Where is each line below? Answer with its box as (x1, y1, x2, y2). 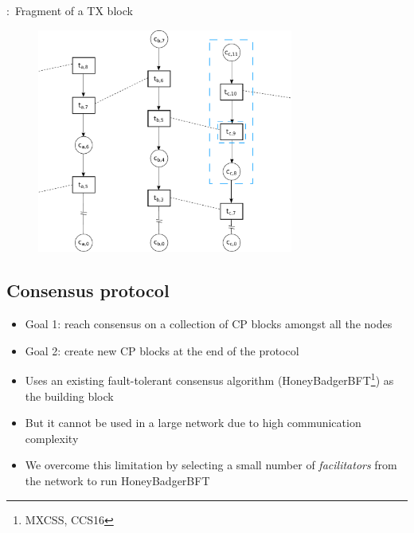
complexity (25, 429, 79, 446)
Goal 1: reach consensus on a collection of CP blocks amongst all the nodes (25, 315, 393, 332)
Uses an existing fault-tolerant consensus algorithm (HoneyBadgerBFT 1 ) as (25, 370, 394, 389)
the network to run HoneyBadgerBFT (25, 472, 210, 489)
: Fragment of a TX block (6, 2, 133, 18)
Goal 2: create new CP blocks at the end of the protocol (25, 342, 299, 359)
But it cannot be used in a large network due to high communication (25, 414, 361, 431)
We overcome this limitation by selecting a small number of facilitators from (25, 457, 397, 473)
